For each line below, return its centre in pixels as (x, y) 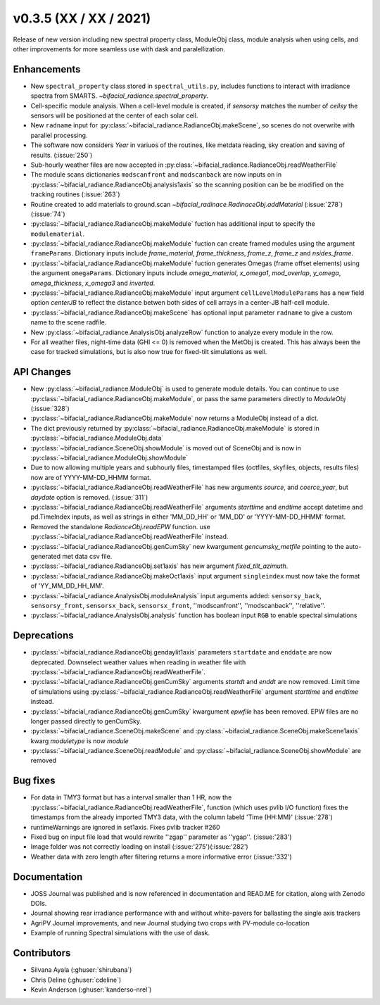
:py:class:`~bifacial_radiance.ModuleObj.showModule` (109, 458)
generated (46, 556)
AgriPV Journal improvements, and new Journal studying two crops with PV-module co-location (170, 923)
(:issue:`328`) (50, 409)
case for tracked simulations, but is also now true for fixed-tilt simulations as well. (149, 352)
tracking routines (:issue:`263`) (75, 194)
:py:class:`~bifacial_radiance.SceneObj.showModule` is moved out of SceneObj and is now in (166, 448)
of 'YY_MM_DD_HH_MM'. (68, 586)
